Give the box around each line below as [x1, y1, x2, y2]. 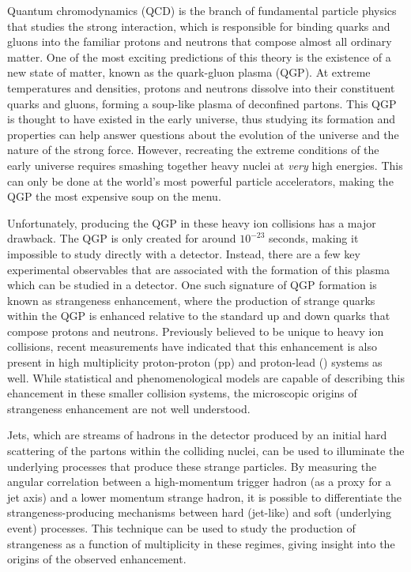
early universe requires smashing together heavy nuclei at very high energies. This [7, 156, 403, 173]
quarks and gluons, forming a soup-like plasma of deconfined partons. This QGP [7, 95, 397, 111]
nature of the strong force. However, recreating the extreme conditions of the [7, 141, 379, 158]
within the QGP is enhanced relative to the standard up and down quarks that [7, 307, 390, 324]
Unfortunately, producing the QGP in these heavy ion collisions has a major [7, 214, 376, 231]
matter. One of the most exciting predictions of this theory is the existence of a [7, 48, 391, 65]
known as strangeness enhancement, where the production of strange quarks [7, 292, 375, 308]
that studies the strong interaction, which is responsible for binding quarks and [7, 17, 390, 34]
